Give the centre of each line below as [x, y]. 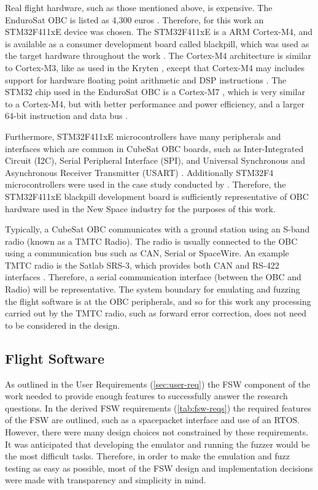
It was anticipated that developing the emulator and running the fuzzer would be [157, 444]
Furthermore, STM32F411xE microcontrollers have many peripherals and [143, 136]
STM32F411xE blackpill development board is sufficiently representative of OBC [157, 196]
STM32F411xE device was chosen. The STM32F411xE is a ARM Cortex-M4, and [159, 32]
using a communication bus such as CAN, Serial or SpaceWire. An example [147, 253]
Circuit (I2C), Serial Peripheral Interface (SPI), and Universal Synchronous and [155, 160]
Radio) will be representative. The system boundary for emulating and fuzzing [153, 289]
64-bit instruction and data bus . [67, 116]
